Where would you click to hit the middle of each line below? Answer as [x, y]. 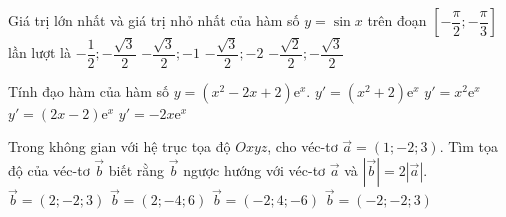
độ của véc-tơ [49, 170]
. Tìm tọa [468, 146]
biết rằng [136, 170]
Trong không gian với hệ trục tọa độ [119, 146]
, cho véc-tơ [302, 146]
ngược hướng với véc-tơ [254, 170]
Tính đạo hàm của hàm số [89, 90]
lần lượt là [40, 52]
